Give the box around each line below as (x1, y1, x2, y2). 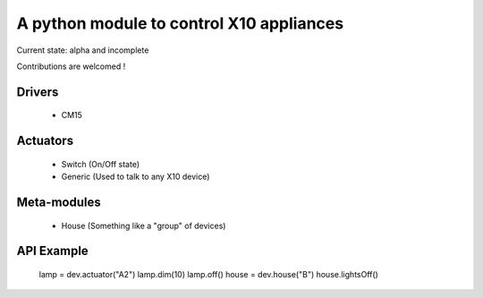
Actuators (16, 133, 74, 149)
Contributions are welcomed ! (16, 61, 126, 72)
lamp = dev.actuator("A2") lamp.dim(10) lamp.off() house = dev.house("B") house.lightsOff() (38, 268, 379, 279)
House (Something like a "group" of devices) (61, 220, 226, 231)
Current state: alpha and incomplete (16, 45, 149, 55)
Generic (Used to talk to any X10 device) (61, 171, 210, 183)
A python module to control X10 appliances (16, 13, 344, 33)
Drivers (16, 84, 59, 99)
